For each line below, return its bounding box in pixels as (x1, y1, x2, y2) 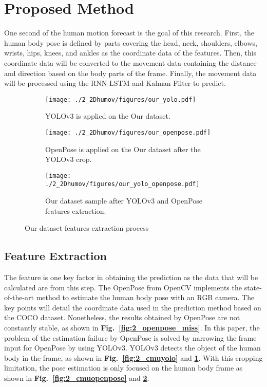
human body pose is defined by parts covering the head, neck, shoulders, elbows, (4, 37, 257, 48)
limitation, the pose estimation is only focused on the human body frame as (4, 362, 243, 373)
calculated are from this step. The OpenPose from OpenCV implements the (4, 282, 242, 292)
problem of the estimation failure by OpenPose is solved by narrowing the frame (4, 332, 257, 343)
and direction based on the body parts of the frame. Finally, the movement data (4, 67, 257, 78)
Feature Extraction (4, 248, 107, 264)
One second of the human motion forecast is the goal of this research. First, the (4, 27, 254, 38)
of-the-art (4, 292, 34, 303)
